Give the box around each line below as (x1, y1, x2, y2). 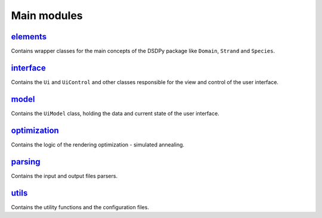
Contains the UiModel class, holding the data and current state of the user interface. (11, 110, 220, 117)
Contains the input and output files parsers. (11, 172, 118, 179)
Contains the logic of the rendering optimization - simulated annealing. (11, 141, 185, 148)
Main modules (11, 9, 83, 22)
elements (11, 32, 47, 42)
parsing (11, 157, 41, 167)
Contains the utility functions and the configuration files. (11, 203, 149, 211)
